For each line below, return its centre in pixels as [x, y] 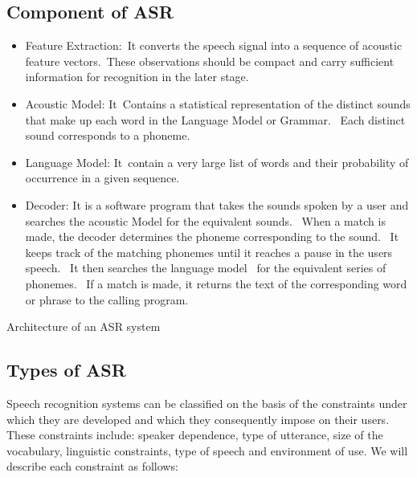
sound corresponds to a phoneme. [108, 135]
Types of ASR [66, 370]
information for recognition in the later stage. [137, 77]
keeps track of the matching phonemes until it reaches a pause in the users [209, 252]
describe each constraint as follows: [92, 466]
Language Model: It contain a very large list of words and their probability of [217, 162]
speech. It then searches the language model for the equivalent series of [206, 268]
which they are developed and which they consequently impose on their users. [198, 419]
